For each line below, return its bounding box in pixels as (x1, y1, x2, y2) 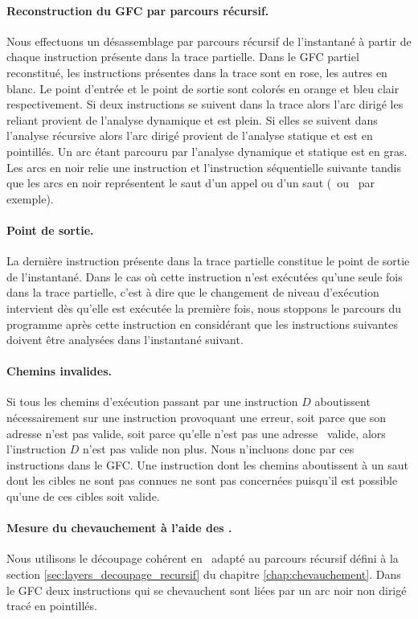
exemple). (6, 190, 54, 207)
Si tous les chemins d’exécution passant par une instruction (6, 393, 298, 410)
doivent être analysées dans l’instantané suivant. (6, 331, 244, 348)
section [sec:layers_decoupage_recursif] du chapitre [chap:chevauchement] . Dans (6, 566, 401, 583)
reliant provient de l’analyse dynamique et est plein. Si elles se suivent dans (6, 111, 378, 128)
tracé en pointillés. (6, 597, 97, 614)
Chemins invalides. (6, 363, 112, 379)
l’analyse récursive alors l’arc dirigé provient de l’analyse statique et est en (6, 127, 373, 144)
